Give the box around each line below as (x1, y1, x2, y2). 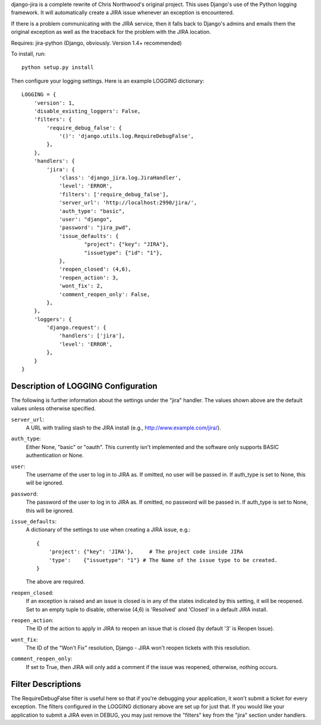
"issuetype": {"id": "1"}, (84, 249, 163, 256)
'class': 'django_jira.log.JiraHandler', (59, 174, 181, 181)
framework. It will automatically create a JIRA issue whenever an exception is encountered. (11, 9, 234, 16)
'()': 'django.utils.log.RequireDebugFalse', (59, 133, 194, 140)
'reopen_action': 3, (59, 274, 119, 281)
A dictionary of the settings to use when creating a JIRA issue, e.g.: (26, 526, 191, 533)
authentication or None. (26, 452, 84, 459)
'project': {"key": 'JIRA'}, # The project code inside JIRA (48, 548, 244, 555)
